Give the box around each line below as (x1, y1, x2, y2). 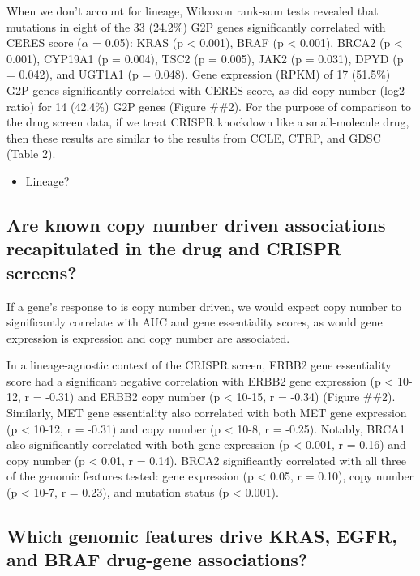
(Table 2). (6, 145, 56, 162)
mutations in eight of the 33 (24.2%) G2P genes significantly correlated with (6, 18, 386, 35)
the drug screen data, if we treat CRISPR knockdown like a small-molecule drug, (6, 113, 409, 130)
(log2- (379, 81, 409, 98)
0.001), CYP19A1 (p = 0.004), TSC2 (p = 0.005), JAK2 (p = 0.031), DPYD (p (6, 49, 404, 66)
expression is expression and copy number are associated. (6, 329, 290, 346)
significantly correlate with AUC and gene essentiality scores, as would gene (6, 314, 383, 331)
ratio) (6, 97, 35, 114)
